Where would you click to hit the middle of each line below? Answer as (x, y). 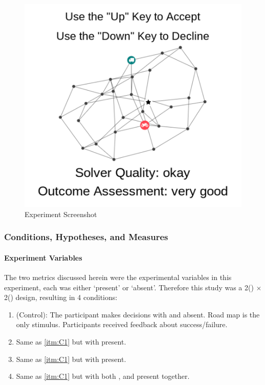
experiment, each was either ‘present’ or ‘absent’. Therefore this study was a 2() (129, 287)
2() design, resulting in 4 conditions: (61, 297)
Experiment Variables (43, 257)
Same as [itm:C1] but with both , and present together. (103, 376)
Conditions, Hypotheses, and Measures (86, 237)
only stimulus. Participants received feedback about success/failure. (122, 324)
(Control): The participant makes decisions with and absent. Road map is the (138, 314)
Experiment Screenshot (61, 214)
